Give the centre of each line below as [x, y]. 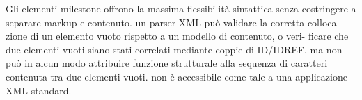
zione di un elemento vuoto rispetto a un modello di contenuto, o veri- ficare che [177, 36]
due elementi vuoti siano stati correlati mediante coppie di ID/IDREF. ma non [174, 49]
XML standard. [39, 90]
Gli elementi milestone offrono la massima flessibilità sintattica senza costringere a [181, 8]
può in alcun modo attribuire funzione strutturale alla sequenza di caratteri [167, 63]
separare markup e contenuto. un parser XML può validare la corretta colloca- [173, 22]
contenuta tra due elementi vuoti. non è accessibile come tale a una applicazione [176, 76]
